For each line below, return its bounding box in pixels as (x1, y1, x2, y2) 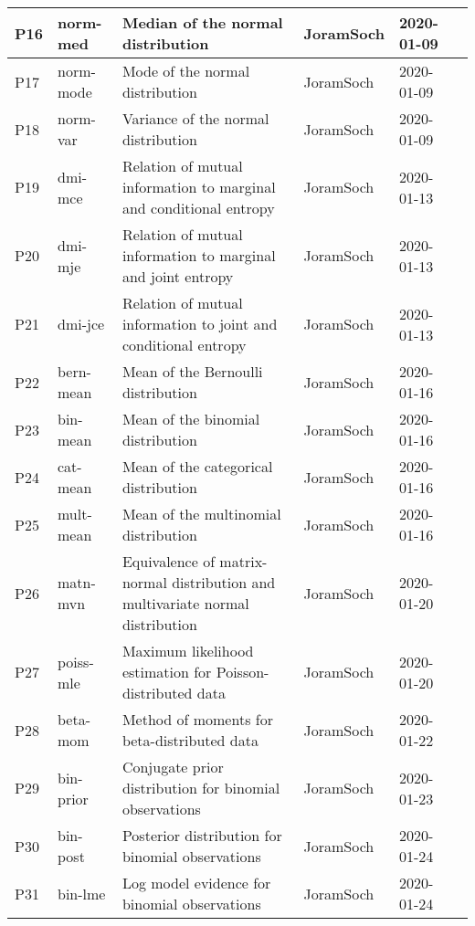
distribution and (172, 572, 276, 593)
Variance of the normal (121, 108, 269, 129)
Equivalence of (121, 551, 216, 572)
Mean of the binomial (121, 408, 260, 429)
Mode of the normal (121, 60, 250, 81)
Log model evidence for (121, 872, 271, 893)
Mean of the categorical (121, 456, 273, 477)
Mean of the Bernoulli (121, 361, 263, 382)
